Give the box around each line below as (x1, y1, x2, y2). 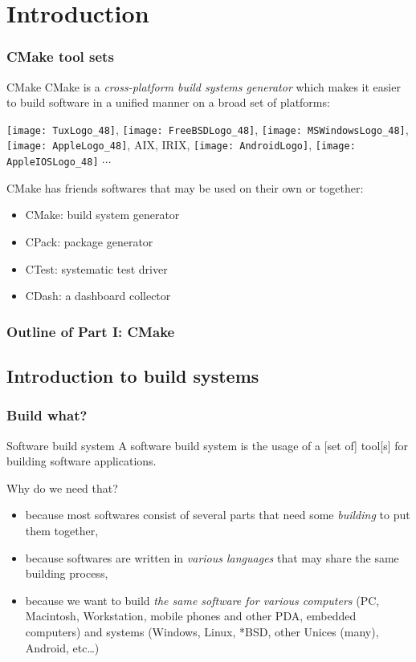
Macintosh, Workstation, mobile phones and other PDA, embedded (25, 607, 357, 624)
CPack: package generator (25, 233, 153, 250)
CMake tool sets (6, 47, 114, 67)
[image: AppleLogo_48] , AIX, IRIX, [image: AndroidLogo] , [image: (6, 136, 356, 153)
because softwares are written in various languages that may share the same (25, 549, 399, 566)
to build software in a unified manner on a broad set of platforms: (6, 94, 330, 111)
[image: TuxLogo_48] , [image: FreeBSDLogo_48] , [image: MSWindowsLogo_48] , (6, 120, 409, 137)
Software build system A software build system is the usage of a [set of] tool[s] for (6, 437, 409, 453)
